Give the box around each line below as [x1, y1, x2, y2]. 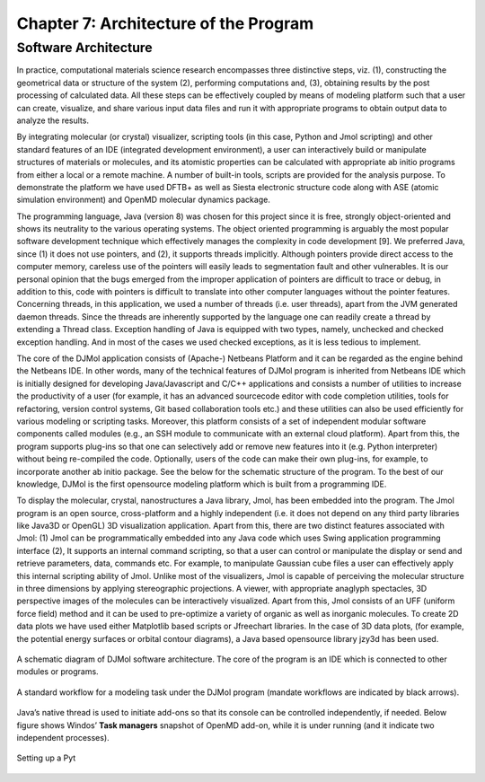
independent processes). [16, 732, 110, 742]
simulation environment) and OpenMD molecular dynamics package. [16, 194, 271, 206]
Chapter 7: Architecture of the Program [16, 13, 314, 33]
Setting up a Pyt [16, 752, 76, 763]
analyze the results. [16, 115, 90, 126]
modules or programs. [16, 666, 99, 677]
